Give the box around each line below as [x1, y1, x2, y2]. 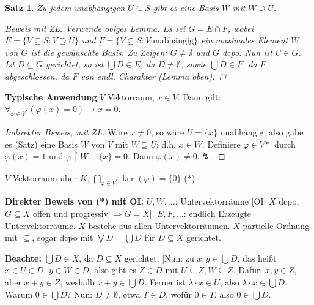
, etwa [118, 287, 141, 300]
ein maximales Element [200, 34, 288, 47]
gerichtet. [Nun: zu [124, 251, 194, 264]
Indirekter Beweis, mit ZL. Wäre [5, 125, 128, 138]
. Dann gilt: [177, 90, 221, 103]
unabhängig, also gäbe [220, 125, 304, 138]
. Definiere [202, 137, 241, 150]
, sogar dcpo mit [32, 231, 93, 244]
